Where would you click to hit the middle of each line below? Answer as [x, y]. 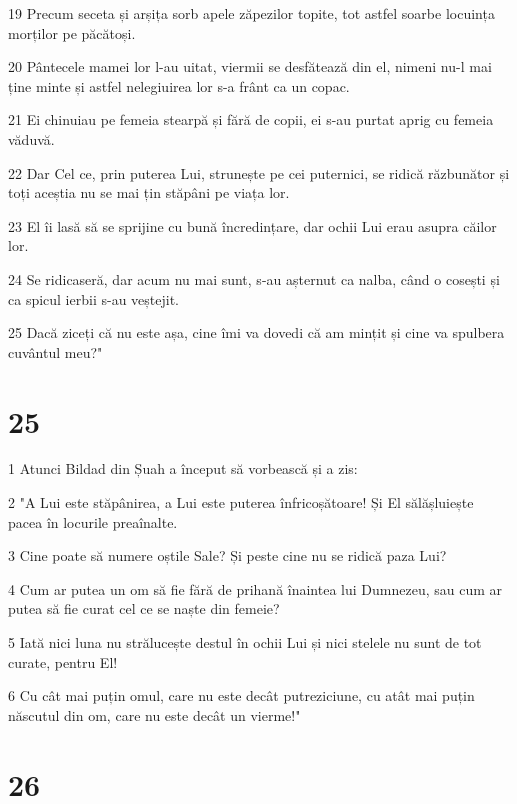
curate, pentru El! [63, 661]
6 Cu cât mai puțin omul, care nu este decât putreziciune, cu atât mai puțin [241, 695]
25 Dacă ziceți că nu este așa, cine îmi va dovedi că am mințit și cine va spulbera [256, 332]
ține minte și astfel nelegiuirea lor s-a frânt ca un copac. [179, 85]
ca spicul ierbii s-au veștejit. [93, 298]
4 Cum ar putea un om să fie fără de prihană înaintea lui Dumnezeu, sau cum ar [255, 588]
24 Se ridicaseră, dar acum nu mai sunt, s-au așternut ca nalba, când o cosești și [254, 278]
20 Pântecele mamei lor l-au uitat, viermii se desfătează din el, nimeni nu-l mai [250, 66]
